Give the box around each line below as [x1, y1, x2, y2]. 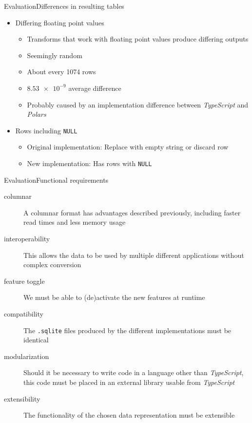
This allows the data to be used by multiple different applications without [23, 250, 244, 260]
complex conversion [23, 259, 81, 270]
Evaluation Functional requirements [4, 174, 109, 185]
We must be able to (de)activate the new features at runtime [23, 292, 205, 302]
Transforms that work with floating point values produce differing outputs [27, 34, 249, 44]
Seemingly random [27, 50, 82, 60]
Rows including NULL [15, 125, 78, 135]
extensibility [4, 393, 40, 403]
